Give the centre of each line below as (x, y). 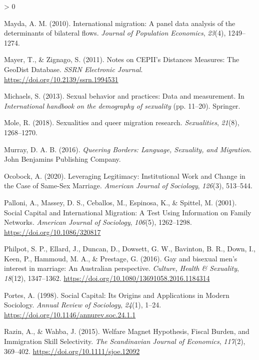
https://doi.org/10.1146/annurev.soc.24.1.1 (70, 314)
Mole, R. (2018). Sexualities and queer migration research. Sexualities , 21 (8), (122, 122)
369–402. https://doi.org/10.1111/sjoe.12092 (72, 351)
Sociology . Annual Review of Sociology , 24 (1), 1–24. (83, 305)
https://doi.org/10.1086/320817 (52, 232)
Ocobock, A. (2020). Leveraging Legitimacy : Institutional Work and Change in (125, 175)
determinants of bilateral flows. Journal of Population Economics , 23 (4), (115, 33)
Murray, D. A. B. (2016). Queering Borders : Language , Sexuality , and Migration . (128, 149)
